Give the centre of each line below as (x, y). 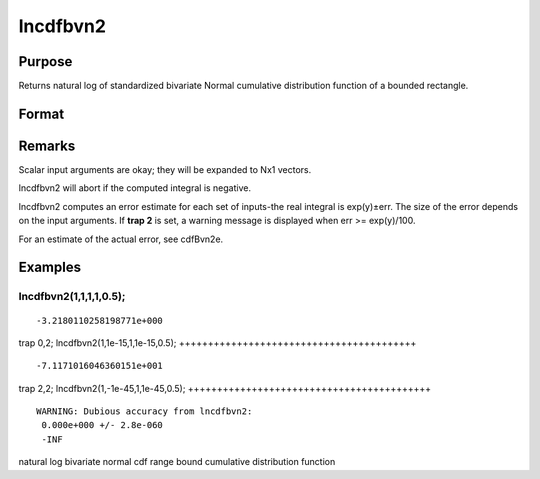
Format (41, 113)
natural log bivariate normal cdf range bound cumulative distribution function (177, 462)
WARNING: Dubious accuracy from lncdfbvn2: (144, 411)
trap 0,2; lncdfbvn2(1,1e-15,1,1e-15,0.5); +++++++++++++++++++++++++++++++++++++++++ (217, 342)
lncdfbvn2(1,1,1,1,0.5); (72, 297)
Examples (50, 267)
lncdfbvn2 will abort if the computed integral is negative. (135, 188)
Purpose (45, 61)
